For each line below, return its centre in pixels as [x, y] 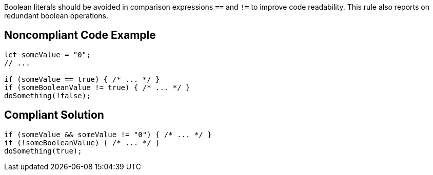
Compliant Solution [54, 115]
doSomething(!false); [47, 95]
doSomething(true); [43, 151]
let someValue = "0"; [47, 54]
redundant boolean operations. [56, 16]
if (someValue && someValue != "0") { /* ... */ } [108, 134]
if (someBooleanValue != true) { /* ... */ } [97, 87]
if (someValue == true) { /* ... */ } [82, 79]
